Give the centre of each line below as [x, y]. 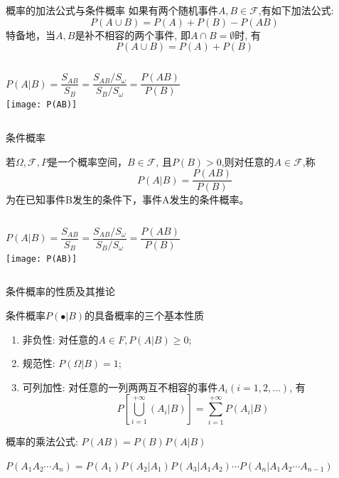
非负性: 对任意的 [60, 339]
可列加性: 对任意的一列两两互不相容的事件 [120, 387]
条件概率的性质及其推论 [60, 291]
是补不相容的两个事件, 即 [133, 34]
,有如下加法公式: [296, 10]
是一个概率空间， [87, 161]
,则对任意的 [248, 161]
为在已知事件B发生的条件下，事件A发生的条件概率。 [128, 200]
